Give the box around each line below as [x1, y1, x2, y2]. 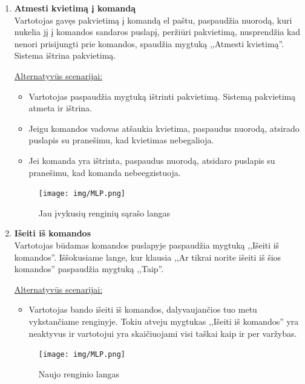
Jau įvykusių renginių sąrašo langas [38, 206, 171, 219]
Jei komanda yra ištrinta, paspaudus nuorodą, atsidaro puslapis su [28, 154, 275, 166]
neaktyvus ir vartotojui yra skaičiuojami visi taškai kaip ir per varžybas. [28, 327, 297, 339]
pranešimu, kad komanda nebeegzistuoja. [28, 166, 181, 178]
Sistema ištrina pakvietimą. [14, 49, 116, 62]
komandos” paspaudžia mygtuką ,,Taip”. [14, 262, 164, 275]
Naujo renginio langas [38, 367, 119, 380]
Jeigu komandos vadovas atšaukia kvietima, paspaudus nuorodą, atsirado [28, 122, 300, 134]
